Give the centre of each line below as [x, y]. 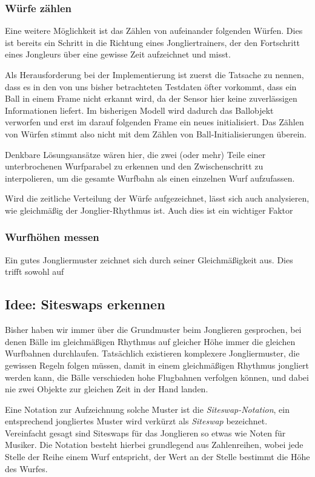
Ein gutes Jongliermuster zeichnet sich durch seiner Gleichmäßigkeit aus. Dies [149, 259]
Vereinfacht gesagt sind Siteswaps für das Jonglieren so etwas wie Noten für [145, 433]
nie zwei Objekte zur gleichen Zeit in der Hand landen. [107, 389]
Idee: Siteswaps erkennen [85, 304]
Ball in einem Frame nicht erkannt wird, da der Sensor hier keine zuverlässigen [151, 98]
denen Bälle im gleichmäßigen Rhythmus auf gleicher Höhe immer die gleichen [150, 341]
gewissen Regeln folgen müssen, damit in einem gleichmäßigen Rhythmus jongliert [157, 365]
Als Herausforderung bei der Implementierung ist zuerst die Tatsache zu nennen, [154, 74]
